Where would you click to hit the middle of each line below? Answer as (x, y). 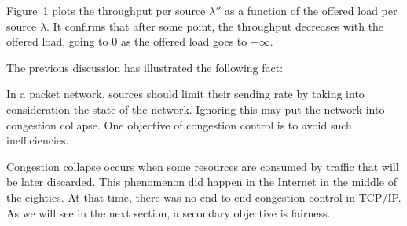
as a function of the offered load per (311, 10)
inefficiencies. (38, 140)
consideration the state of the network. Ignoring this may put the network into (196, 109)
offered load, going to (57, 41)
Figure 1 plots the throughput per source (106, 10)
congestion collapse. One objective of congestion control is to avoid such (179, 124)
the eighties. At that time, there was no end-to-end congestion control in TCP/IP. (204, 197)
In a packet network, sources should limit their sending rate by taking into (185, 94)
